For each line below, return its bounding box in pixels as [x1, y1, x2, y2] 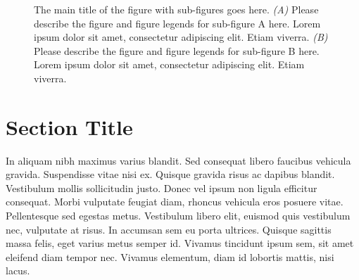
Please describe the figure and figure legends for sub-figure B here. [34, 43, 320, 58]
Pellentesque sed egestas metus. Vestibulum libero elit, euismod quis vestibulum [6, 208, 351, 223]
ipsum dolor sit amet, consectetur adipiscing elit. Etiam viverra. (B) [34, 30, 328, 44]
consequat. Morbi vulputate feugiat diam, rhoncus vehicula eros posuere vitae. [6, 194, 344, 209]
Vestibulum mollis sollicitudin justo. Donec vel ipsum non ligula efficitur [6, 180, 317, 195]
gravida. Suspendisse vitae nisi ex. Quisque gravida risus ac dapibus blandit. [6, 167, 335, 182]
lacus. [6, 263, 30, 278]
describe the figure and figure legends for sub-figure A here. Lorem [34, 15, 321, 30]
